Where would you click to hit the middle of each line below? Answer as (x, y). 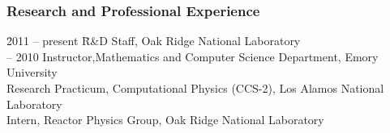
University (32, 72)
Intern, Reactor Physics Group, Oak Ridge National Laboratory (165, 120)
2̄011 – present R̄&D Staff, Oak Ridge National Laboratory (154, 41)
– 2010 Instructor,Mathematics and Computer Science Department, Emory (193, 56)
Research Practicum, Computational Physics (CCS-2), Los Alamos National (195, 88)
